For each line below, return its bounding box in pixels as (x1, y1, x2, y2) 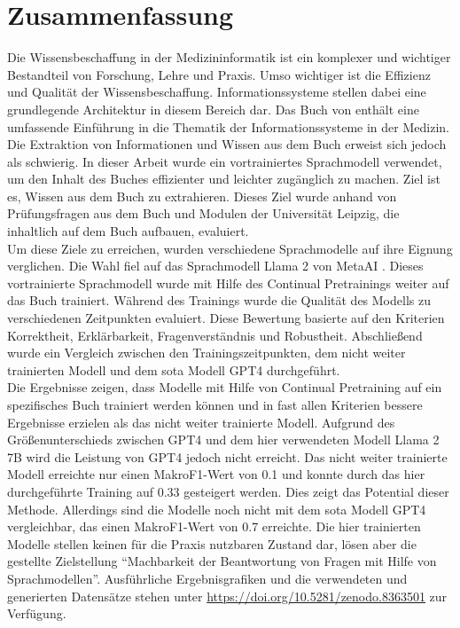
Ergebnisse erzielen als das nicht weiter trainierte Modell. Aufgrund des (7, 412, 395, 431)
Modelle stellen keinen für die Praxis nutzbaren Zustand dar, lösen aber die (7, 534, 417, 553)
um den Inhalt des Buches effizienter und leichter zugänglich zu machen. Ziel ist (7, 169, 441, 188)
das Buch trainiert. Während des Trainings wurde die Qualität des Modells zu (7, 291, 431, 310)
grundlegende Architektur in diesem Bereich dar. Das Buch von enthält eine (7, 99, 419, 118)
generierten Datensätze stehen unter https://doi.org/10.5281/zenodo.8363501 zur (7, 586, 448, 605)
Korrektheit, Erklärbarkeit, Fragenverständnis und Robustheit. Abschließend (7, 326, 423, 344)
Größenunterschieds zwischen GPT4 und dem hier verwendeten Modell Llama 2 (7, 430, 440, 449)
